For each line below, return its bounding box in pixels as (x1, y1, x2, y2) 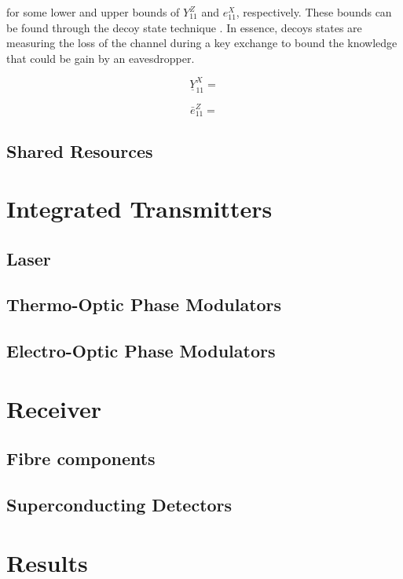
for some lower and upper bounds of (6, 4, 180, 20)
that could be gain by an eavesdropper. (6, 49, 195, 66)
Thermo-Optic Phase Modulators (6, 292, 282, 317)
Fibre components (6, 446, 156, 471)
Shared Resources (6, 138, 153, 163)
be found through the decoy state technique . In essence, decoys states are (6, 19, 362, 35)
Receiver (6, 392, 102, 424)
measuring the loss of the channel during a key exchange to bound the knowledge (6, 35, 398, 51)
